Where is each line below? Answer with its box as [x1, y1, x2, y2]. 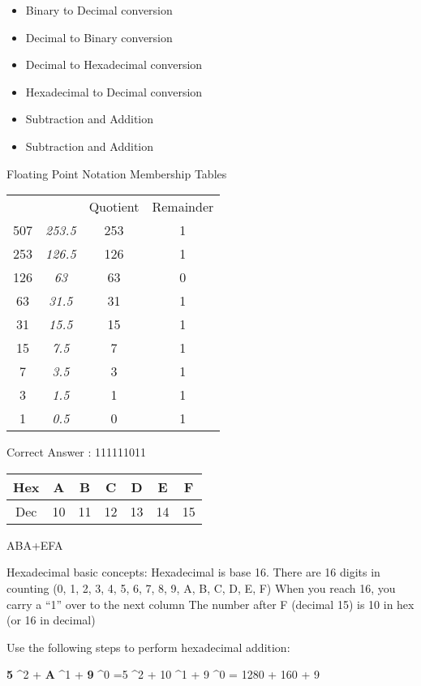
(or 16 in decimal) [6, 611, 96, 628]
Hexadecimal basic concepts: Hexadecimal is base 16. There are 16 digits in [6, 564, 380, 581]
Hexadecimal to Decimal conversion [25, 83, 203, 100]
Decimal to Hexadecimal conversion [25, 56, 203, 73]
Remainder [152, 197, 214, 217]
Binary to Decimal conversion [25, 2, 173, 18]
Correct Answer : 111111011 [6, 444, 147, 461]
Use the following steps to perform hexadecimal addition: [6, 638, 290, 655]
